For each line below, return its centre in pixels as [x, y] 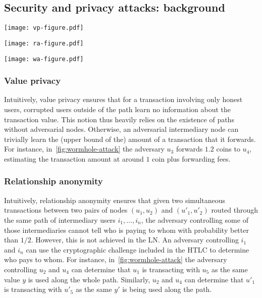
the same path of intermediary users [60, 219]
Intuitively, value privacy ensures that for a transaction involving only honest [123, 99]
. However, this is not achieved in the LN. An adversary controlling [135, 240]
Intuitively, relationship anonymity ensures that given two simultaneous [115, 200]
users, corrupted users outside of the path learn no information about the [118, 109]
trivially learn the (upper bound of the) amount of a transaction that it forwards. [130, 139]
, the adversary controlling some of [195, 219]
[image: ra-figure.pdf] [44, 43]
